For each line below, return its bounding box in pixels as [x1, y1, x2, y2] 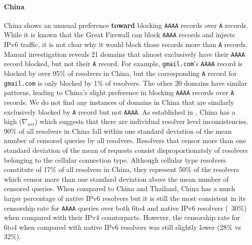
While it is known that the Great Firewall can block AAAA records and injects [4, 29, 235, 40]
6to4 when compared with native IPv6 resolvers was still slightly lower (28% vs [4, 221, 241, 232]
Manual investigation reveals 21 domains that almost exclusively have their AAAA [4, 49, 245, 59]
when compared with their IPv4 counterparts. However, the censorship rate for [4, 212, 240, 222]
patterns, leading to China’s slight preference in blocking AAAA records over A [4, 87, 234, 98]
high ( [4, 116, 22, 126]
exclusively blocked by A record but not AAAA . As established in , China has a [4, 106, 236, 117]
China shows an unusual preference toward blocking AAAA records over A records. [4, 20, 249, 30]
